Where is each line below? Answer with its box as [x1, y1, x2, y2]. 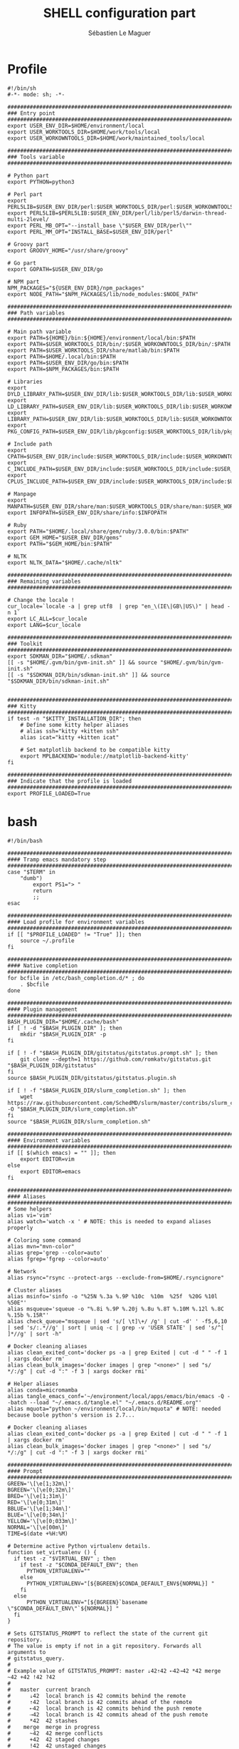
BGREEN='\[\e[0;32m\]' [7, 1486, 75, 1494]
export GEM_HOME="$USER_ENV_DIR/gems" [7, 534, 122, 541]
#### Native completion [7, 962, 78, 969]
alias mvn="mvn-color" [7, 1243, 75, 1250]
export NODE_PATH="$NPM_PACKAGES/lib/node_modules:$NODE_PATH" [7, 290, 199, 297]
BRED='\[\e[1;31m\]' [7, 1492, 69, 1499]
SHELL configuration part [43, 5, 196, 21]
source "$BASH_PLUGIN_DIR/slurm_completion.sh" [7, 1118, 152, 1125]
